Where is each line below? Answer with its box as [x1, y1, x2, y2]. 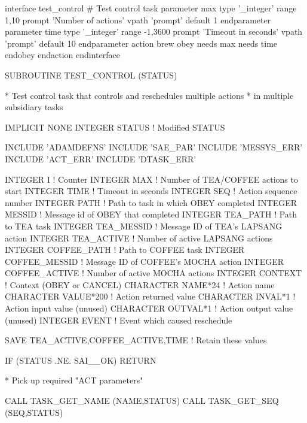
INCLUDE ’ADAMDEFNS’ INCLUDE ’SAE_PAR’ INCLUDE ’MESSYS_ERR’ [5, 141, 303, 153]
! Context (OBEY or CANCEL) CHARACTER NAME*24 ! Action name [5, 278, 275, 291]
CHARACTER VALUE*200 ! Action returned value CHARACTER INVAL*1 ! [5, 290, 296, 303]
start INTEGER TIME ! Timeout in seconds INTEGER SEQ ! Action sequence [5, 185, 297, 197]
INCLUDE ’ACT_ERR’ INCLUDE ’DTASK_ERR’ [5, 152, 197, 165]
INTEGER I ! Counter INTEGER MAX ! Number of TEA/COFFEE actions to [5, 173, 298, 185]
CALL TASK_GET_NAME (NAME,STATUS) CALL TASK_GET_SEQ [5, 394, 279, 407]
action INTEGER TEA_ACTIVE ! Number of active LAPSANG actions [5, 231, 273, 244]
